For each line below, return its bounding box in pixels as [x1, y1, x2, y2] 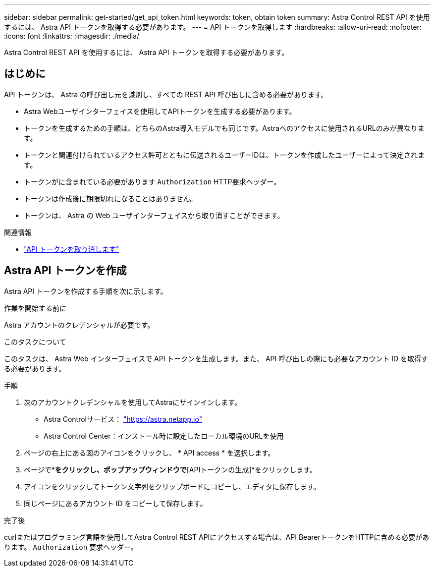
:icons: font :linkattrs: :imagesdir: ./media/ [4, 32, 140, 40]
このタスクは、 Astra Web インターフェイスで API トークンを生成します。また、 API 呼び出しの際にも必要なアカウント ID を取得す [4, 354, 428, 363]
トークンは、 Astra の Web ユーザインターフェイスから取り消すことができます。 [24, 211, 284, 220]
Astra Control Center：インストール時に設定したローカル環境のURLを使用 [44, 431, 284, 440]
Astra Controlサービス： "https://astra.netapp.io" [44, 414, 203, 423]
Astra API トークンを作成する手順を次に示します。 [4, 286, 167, 295]
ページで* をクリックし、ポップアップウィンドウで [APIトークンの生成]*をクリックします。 [24, 465, 317, 474]
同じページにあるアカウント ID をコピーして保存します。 [24, 499, 207, 508]
